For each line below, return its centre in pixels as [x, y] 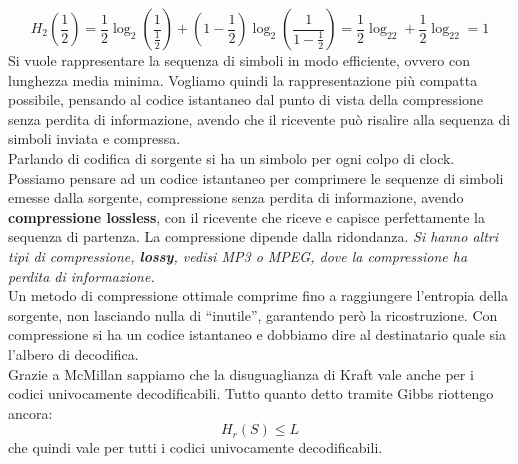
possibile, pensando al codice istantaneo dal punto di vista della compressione [246, 99]
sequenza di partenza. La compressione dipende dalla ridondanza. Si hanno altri [253, 236]
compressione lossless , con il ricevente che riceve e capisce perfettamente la [246, 216]
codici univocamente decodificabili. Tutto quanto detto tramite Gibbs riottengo [251, 393]
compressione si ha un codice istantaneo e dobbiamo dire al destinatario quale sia [257, 334]
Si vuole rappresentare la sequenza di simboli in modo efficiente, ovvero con [239, 60]
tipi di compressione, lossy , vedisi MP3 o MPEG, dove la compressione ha [238, 255]
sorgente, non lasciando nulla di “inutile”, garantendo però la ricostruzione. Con [253, 314]
